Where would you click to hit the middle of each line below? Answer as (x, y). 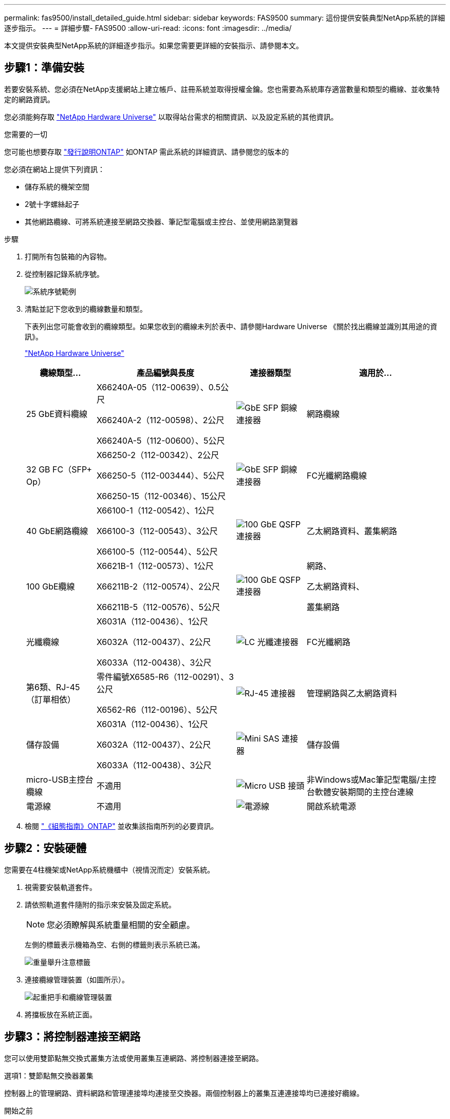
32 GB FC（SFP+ (59, 469)
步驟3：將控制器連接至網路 (72, 1037)
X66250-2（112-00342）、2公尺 (158, 455)
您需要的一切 (26, 134)
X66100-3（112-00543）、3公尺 (157, 531)
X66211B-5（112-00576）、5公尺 (158, 607)
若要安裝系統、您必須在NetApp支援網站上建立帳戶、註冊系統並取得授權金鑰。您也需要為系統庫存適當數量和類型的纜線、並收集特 (222, 89)
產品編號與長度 (165, 373)
